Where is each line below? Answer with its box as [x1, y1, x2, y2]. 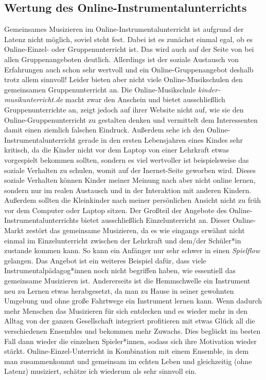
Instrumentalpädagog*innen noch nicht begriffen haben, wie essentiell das [4, 265, 236, 276]
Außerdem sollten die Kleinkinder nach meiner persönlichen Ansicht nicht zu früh [4, 195, 261, 205]
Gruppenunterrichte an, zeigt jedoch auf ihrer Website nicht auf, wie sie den [4, 104, 244, 115]
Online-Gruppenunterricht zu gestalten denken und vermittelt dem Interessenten [4, 114, 258, 125]
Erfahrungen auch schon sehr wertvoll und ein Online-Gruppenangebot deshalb [4, 64, 254, 74]
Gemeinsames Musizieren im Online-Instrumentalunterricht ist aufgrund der [4, 24, 244, 34]
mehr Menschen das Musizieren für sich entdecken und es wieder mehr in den [4, 305, 248, 316]
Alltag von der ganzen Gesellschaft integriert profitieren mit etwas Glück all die [4, 315, 255, 326]
